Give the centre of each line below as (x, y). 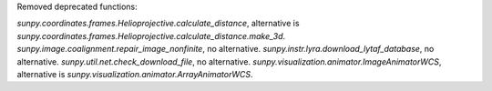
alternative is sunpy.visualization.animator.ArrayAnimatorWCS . (135, 74)
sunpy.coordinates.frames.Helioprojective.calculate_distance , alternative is (158, 24)
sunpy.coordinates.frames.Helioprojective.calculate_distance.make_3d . (151, 35)
